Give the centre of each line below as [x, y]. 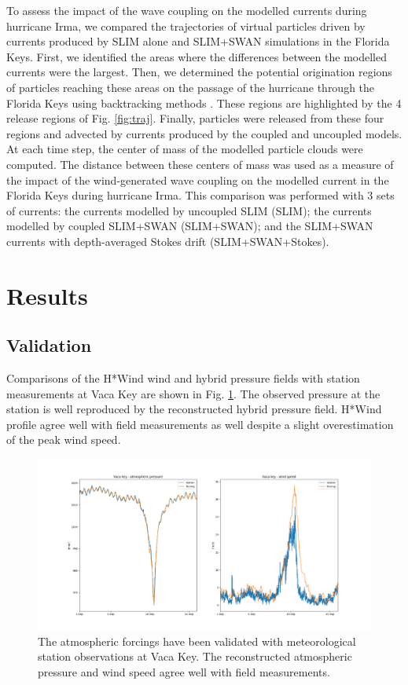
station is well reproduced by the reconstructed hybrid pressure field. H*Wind [194, 409]
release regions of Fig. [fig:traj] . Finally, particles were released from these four [195, 118]
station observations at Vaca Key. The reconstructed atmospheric [195, 656]
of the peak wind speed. [64, 440]
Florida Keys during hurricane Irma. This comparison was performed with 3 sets [200, 195]
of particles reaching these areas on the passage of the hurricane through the [191, 87]
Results [47, 295]
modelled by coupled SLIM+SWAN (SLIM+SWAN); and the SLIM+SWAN [190, 226]
